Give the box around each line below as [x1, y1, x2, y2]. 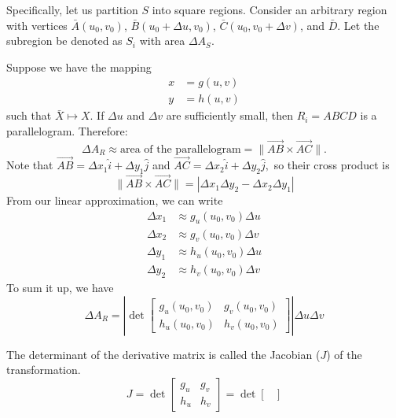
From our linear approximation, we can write [6, 192, 223, 209]
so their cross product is [273, 157, 390, 173]
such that [6, 107, 52, 124]
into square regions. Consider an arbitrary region [152, 2, 387, 17]
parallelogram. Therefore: [6, 123, 128, 139]
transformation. [6, 361, 81, 378]
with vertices [6, 17, 68, 33]
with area [139, 32, 185, 49]
